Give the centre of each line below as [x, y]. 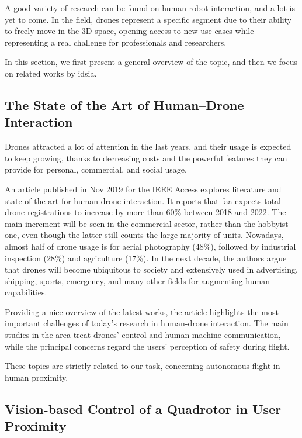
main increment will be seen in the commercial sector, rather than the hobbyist [147, 223]
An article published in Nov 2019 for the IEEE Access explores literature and [143, 189]
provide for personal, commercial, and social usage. [96, 169]
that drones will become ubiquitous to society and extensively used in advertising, [151, 269]
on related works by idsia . [51, 73]
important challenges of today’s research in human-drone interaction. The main [147, 323]
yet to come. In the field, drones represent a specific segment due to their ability [148, 19]
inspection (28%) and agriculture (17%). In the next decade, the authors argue [146, 258]
